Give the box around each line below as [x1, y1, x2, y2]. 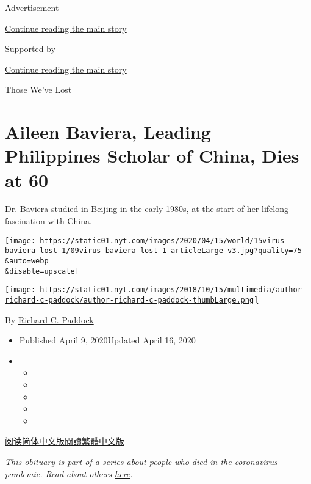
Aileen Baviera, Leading [5, 119, 211, 144]
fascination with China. [5, 215, 92, 227]
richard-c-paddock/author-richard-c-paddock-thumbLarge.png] [5, 295, 259, 304]
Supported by [5, 42, 55, 55]
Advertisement [5, 1, 59, 13]
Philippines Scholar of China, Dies [5, 143, 299, 168]
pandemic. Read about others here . [5, 467, 133, 480]
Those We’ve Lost [5, 83, 72, 96]
